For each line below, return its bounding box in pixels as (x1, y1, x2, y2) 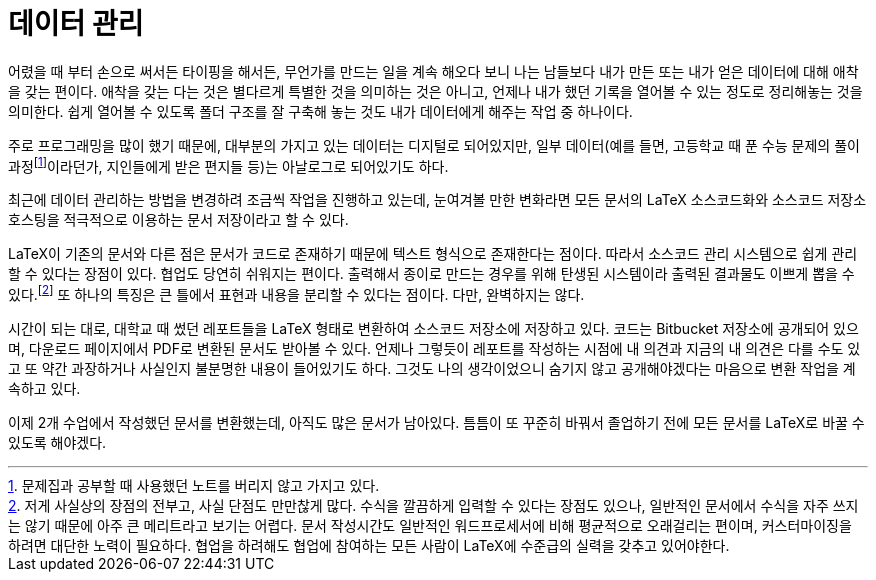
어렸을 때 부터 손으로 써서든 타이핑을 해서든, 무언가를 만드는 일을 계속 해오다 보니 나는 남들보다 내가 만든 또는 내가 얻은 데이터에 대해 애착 (8, 62, 859, 80)
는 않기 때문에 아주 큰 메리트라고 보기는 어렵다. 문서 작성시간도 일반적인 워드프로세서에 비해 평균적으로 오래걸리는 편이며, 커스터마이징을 (8, 517, 852, 535)
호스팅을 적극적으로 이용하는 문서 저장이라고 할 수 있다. (8, 211, 349, 229)
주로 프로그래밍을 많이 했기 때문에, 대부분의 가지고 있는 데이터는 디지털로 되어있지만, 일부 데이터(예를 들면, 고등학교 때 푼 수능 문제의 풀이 (8, 136, 860, 154)
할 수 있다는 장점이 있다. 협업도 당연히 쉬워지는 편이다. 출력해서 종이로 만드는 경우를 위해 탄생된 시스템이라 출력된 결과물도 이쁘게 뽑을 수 (8, 265, 855, 283)
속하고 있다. (8, 380, 81, 398)
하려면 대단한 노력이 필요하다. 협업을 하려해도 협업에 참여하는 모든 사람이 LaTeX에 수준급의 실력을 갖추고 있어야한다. (8, 537, 730, 555)
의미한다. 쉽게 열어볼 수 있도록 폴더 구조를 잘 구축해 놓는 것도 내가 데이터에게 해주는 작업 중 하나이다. (8, 102, 633, 120)
